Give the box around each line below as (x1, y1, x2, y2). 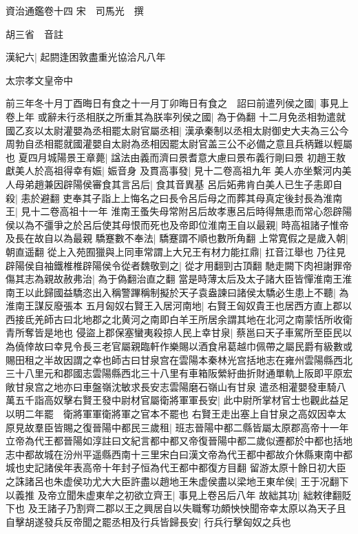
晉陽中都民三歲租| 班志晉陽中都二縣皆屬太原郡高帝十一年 (92, 420, 349, 434)
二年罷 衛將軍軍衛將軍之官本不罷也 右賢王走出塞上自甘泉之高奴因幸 (24, 407, 337, 421)
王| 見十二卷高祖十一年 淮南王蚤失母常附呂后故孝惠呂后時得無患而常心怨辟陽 (6, 204, 352, 218)
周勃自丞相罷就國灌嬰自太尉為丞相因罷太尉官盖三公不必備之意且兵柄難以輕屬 (6, 136, 352, 151)
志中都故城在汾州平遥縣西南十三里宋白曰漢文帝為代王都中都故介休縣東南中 (6, 446, 343, 461)
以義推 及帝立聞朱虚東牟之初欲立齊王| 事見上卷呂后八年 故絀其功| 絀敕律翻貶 (6, 487, 352, 502)
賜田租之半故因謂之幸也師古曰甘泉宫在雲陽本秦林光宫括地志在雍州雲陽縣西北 (6, 352, 352, 367)
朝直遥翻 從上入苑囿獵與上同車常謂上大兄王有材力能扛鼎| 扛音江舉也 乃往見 (6, 244, 346, 258)
